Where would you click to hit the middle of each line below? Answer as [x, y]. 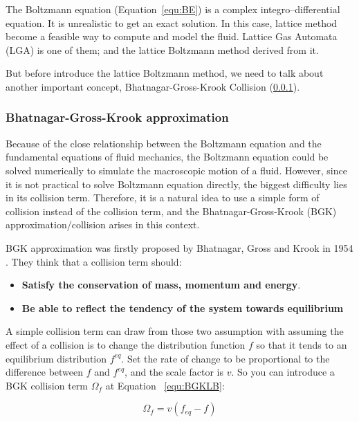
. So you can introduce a [283, 372]
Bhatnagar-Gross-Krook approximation [117, 117]
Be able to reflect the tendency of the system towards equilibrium [183, 308]
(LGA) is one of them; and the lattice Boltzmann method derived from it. [162, 49]
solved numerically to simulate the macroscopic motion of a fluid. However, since [176, 170]
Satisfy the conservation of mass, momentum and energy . [161, 285]
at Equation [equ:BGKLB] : [165, 385]
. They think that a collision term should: [94, 261]
